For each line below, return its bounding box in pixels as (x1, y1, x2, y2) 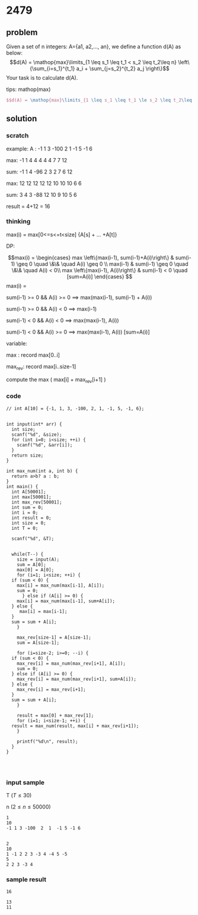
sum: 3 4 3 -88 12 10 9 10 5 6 (6, 191, 77, 198)
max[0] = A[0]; (17, 567, 55, 573)
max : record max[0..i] (6, 351, 60, 359)
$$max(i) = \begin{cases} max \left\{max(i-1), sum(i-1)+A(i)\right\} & (8, 254, 174, 261)
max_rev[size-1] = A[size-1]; (17, 634, 92, 640)
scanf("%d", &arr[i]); (17, 442, 73, 448)
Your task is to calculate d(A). (6, 74, 78, 81)
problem (6, 27, 38, 37)
